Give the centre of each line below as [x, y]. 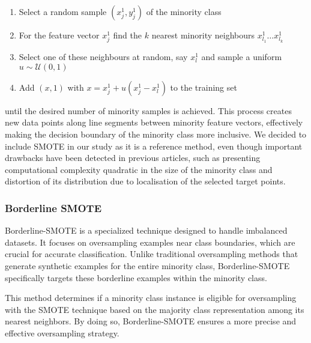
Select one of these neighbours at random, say [103, 57]
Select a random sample [63, 11]
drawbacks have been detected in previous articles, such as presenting [133, 158]
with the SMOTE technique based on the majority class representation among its [155, 309]
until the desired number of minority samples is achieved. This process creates [148, 110]
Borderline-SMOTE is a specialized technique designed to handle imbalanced [146, 230]
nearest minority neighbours [203, 35]
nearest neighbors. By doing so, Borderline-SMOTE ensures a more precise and [151, 321]
